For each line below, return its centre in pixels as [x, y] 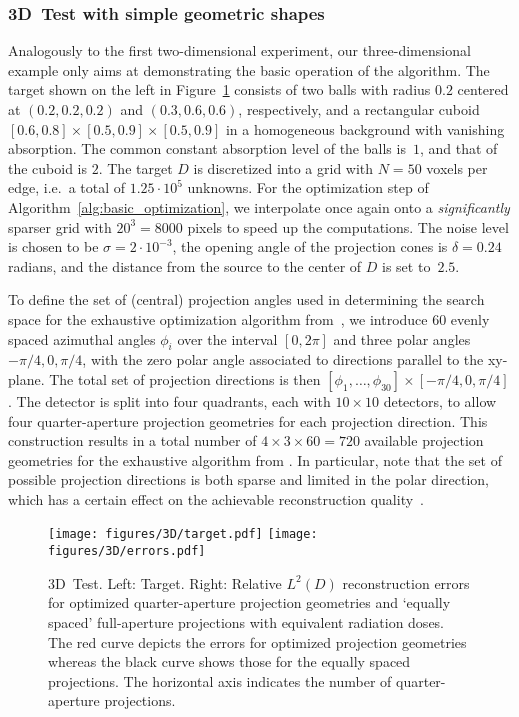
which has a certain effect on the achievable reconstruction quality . [216, 498]
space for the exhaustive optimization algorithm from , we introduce [218, 318]
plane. [26, 378]
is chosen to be [53, 246]
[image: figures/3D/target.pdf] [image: [183, 534]
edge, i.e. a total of [67, 187]
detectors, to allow [440, 400]
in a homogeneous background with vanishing [365, 128]
